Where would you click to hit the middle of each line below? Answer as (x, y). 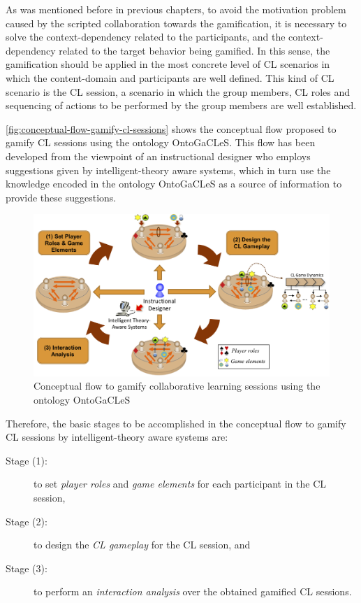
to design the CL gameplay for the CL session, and (142, 545)
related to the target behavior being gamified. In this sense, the (194, 50)
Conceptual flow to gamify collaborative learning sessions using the (177, 386)
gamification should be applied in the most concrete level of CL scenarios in (168, 64)
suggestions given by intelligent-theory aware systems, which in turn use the (168, 170)
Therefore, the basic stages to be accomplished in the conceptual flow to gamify (176, 423)
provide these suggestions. (61, 197)
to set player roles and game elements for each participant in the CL (180, 484)
